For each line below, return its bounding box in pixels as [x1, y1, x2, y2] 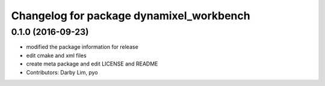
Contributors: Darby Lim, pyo [26, 69, 98, 76]
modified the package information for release [26, 43, 138, 51]
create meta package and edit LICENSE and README [26, 60, 158, 67]
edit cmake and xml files [26, 52, 87, 59]
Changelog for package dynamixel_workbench [11, 9, 250, 22]
